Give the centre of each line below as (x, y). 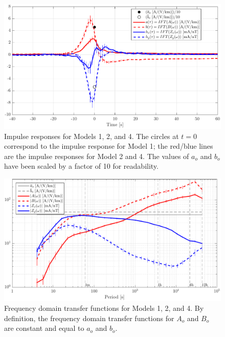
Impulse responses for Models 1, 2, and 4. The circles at (92, 136)
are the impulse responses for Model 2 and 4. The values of (97, 156)
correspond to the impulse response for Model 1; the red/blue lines (109, 146)
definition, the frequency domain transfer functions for (89, 318)
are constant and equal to (44, 328)
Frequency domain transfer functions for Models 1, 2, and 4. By (104, 308)
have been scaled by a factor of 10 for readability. (81, 166)
